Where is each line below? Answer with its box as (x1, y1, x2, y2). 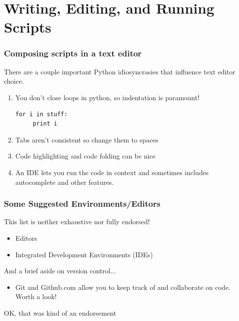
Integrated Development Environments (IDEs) (15, 249, 153, 259)
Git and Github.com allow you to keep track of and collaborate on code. (15, 282, 231, 292)
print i (33, 120, 57, 127)
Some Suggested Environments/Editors (4, 197, 161, 210)
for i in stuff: (15, 110, 68, 118)
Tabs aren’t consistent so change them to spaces (15, 134, 158, 144)
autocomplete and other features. (15, 177, 114, 187)
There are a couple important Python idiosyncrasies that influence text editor (4, 66, 236, 76)
